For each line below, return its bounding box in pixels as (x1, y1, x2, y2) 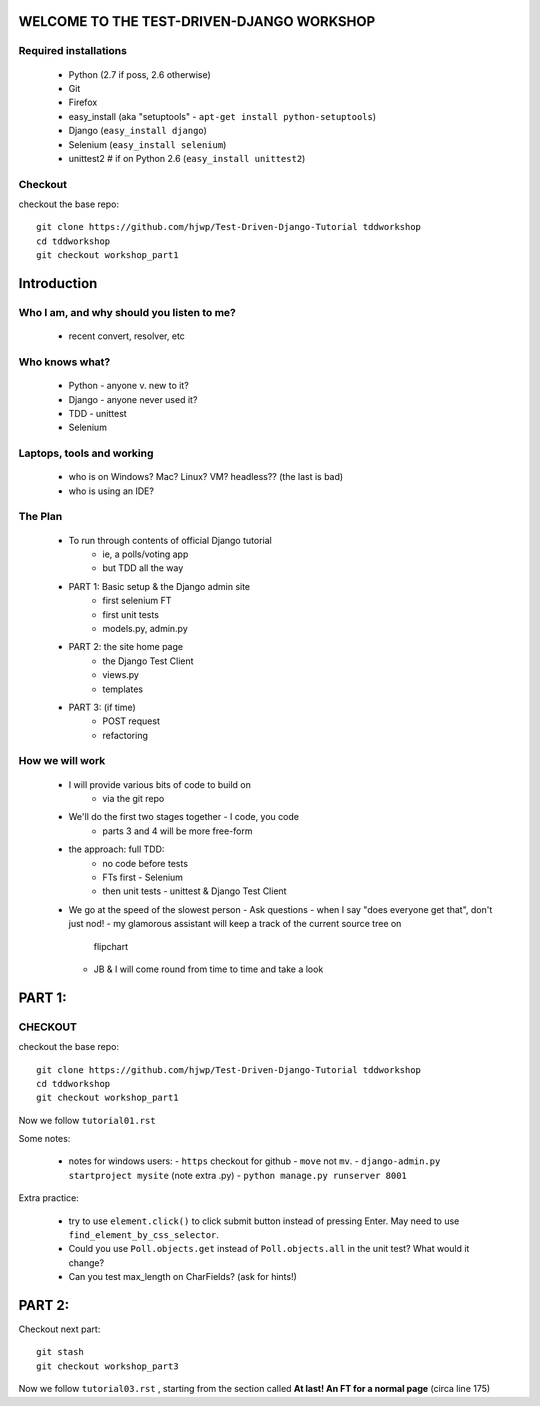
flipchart (93, 940, 129, 952)
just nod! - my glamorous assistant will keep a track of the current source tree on (68, 918, 402, 930)
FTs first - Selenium (102, 871, 184, 883)
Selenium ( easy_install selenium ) (68, 138, 227, 150)
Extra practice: (18, 1192, 79, 1204)
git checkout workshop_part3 (36, 1360, 179, 1372)
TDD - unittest (68, 407, 127, 419)
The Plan (18, 510, 63, 524)
